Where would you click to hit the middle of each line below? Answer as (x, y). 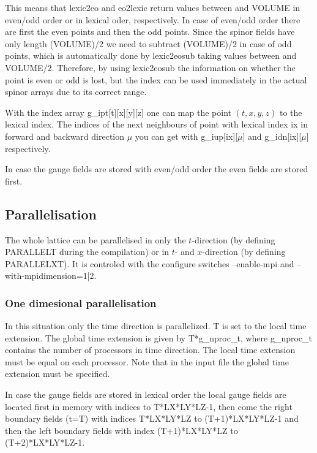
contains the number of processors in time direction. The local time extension (150, 350)
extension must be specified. (58, 374)
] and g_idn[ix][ (272, 136)
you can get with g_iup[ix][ (186, 136)
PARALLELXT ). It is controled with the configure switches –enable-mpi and (150, 263)
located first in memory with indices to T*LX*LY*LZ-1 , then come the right (149, 406)
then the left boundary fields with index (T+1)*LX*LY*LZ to (121, 430)
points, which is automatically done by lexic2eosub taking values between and (151, 55)
